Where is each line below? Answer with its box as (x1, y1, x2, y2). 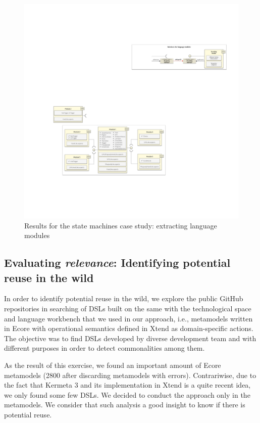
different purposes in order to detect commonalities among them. (4, 343, 205, 353)
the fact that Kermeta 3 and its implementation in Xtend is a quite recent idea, (4, 380, 251, 390)
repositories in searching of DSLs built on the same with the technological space (4, 303, 251, 313)
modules (24, 230, 50, 241)
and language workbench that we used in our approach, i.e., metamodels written (4, 313, 253, 323)
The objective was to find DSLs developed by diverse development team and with (4, 333, 256, 343)
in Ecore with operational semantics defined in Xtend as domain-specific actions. (4, 323, 253, 334)
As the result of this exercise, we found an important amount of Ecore (4, 359, 221, 370)
